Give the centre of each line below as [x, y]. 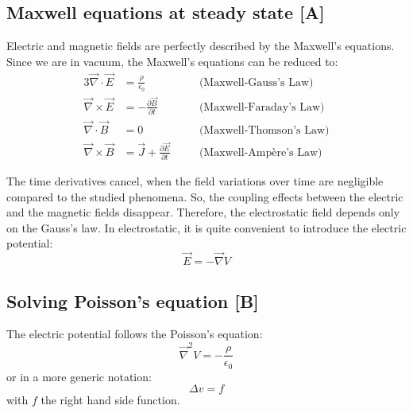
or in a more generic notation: [79, 376]
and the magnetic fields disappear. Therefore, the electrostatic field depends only [203, 212]
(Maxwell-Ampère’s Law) [261, 152]
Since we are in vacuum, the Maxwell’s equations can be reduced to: [172, 61]
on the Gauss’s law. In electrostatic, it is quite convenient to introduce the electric [206, 227]
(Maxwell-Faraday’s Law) [262, 107]
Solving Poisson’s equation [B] [133, 300]
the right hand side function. [110, 400]
